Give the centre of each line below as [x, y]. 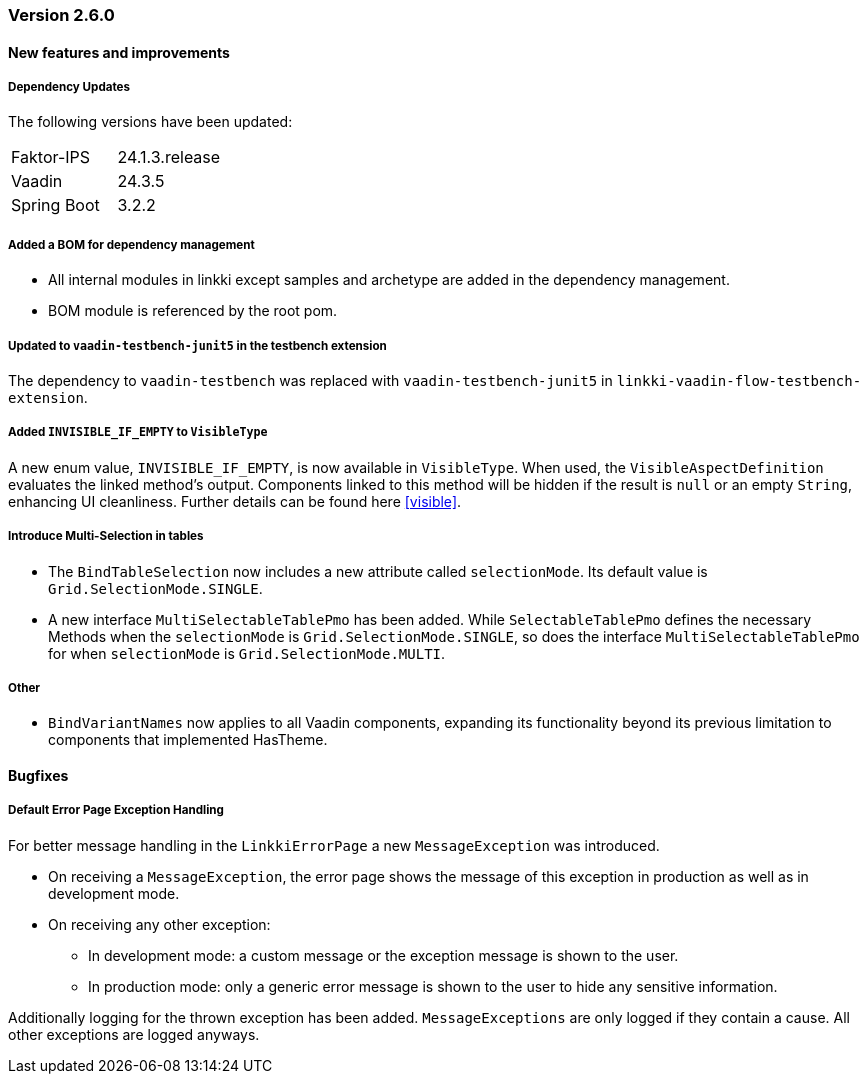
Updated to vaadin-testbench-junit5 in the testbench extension [197, 345]
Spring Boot [55, 205]
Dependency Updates [69, 87]
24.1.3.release [169, 157]
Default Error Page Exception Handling [116, 810]
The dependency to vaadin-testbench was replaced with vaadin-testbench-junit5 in [310, 380]
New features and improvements [119, 52]
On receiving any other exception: [159, 924]
